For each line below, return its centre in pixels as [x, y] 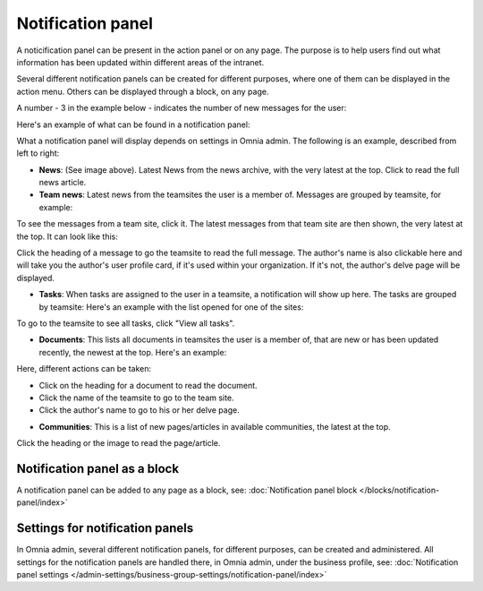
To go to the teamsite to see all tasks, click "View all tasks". [126, 323]
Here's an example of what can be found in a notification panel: [133, 124]
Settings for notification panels [105, 528]
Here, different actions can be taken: [84, 369]
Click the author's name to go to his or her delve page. [140, 410]
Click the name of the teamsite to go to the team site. [136, 398]
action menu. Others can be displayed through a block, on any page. [143, 91]
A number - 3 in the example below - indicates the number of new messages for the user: [182, 108]
